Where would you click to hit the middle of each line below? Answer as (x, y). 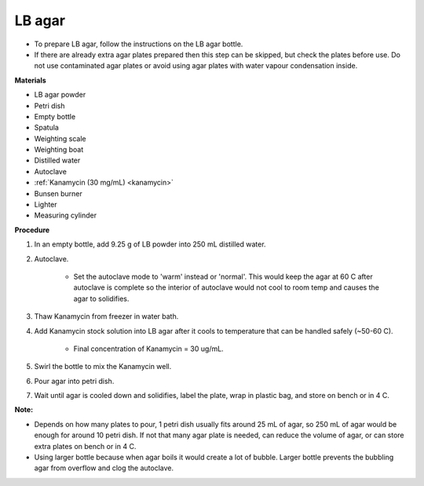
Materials (30, 80)
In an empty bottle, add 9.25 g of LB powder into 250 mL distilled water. (150, 244)
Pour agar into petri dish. (74, 381)
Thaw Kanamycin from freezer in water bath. (106, 316)
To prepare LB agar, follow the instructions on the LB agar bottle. (139, 44)
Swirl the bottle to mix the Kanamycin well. (103, 367)
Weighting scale (60, 138)
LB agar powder (60, 95)
